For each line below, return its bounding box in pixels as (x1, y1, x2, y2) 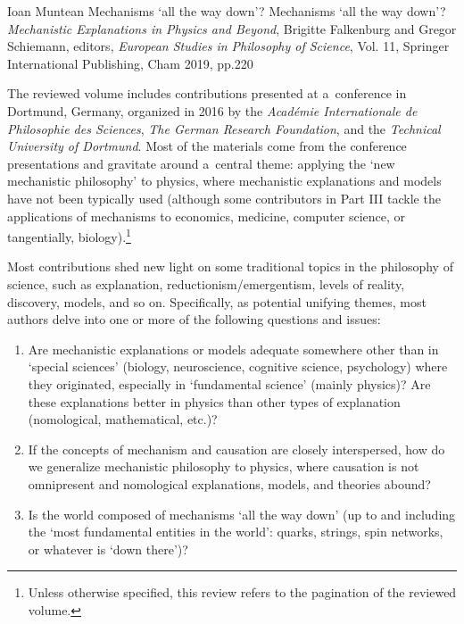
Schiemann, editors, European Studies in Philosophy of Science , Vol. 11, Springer (7, 37, 450, 55)
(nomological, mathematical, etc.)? (28, 410, 218, 428)
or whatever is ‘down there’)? (28, 539, 188, 558)
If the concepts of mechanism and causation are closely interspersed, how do (28, 439, 445, 458)
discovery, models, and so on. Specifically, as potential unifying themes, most (7, 292, 427, 311)
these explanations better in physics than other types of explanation (28, 392, 401, 411)
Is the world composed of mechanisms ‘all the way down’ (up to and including (28, 504, 456, 523)
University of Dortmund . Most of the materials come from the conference (7, 137, 407, 155)
